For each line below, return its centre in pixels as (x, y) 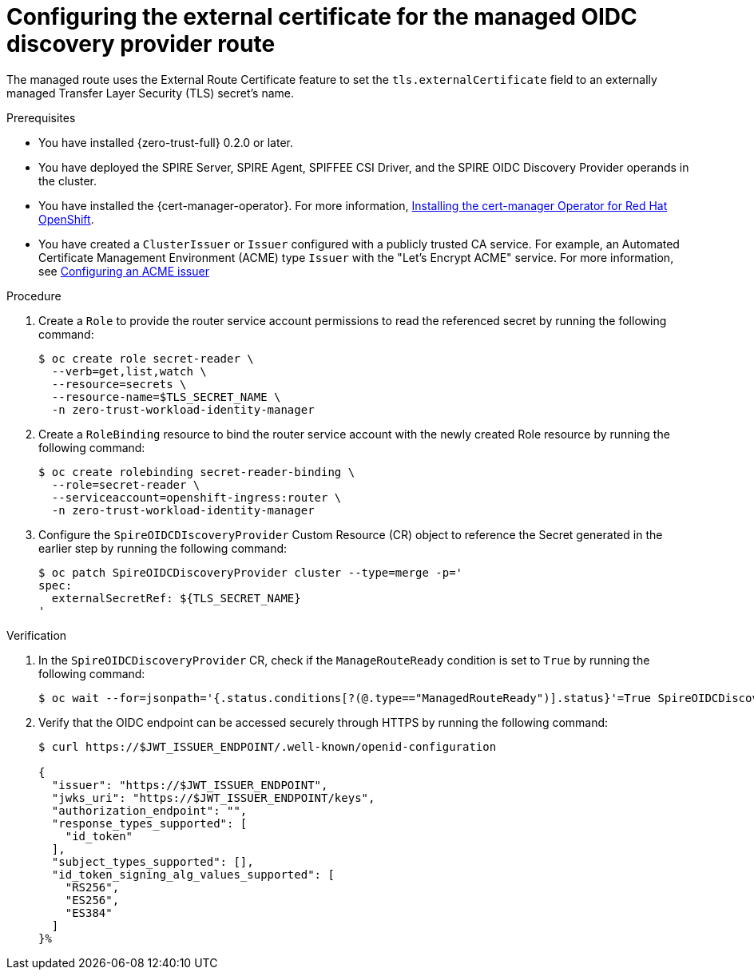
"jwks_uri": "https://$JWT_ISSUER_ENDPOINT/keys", (213, 797)
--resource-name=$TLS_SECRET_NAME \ (166, 397)
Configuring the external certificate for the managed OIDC (322, 17)
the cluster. (68, 181)
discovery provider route (141, 44)
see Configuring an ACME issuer (124, 271)
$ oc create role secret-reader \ (146, 358)
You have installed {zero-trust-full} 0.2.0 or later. (166, 142)
